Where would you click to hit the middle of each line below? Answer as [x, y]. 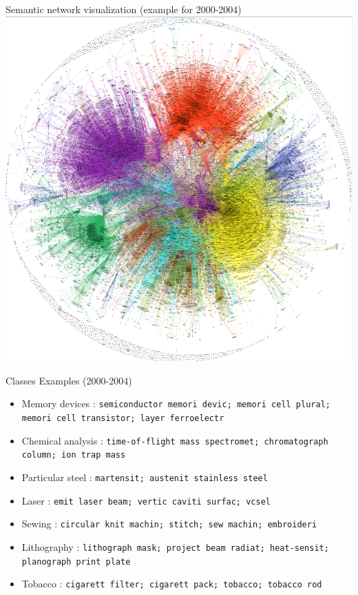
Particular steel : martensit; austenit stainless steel [145, 477]
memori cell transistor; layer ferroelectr [123, 418]
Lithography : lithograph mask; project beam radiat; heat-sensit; [175, 546]
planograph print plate [76, 562]
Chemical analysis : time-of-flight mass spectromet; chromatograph [175, 440]
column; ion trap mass [74, 455]
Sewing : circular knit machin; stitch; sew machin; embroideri [169, 524]
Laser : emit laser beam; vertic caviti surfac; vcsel [146, 500]
